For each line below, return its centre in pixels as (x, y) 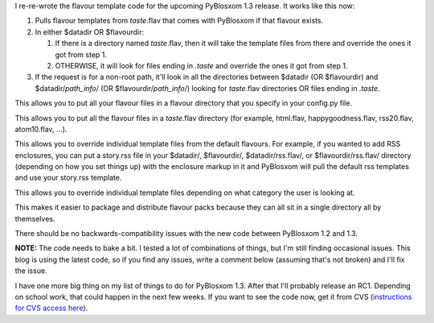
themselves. (35, 218)
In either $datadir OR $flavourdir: (90, 31)
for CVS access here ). (51, 308)
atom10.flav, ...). (41, 129)
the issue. (31, 271)
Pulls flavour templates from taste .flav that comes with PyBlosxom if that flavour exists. (179, 21)
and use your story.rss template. (68, 178)
